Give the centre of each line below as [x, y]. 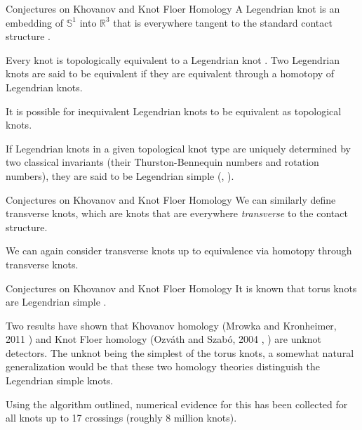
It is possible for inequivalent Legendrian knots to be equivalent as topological [174, 111]
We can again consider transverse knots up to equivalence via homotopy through [179, 250]
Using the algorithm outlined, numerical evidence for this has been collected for [177, 404]
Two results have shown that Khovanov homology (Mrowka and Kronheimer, [171, 325]
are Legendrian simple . [56, 302]
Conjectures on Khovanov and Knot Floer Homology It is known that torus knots [181, 288]
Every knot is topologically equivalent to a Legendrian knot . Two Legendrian [173, 59]
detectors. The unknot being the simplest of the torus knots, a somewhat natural [180, 352]
